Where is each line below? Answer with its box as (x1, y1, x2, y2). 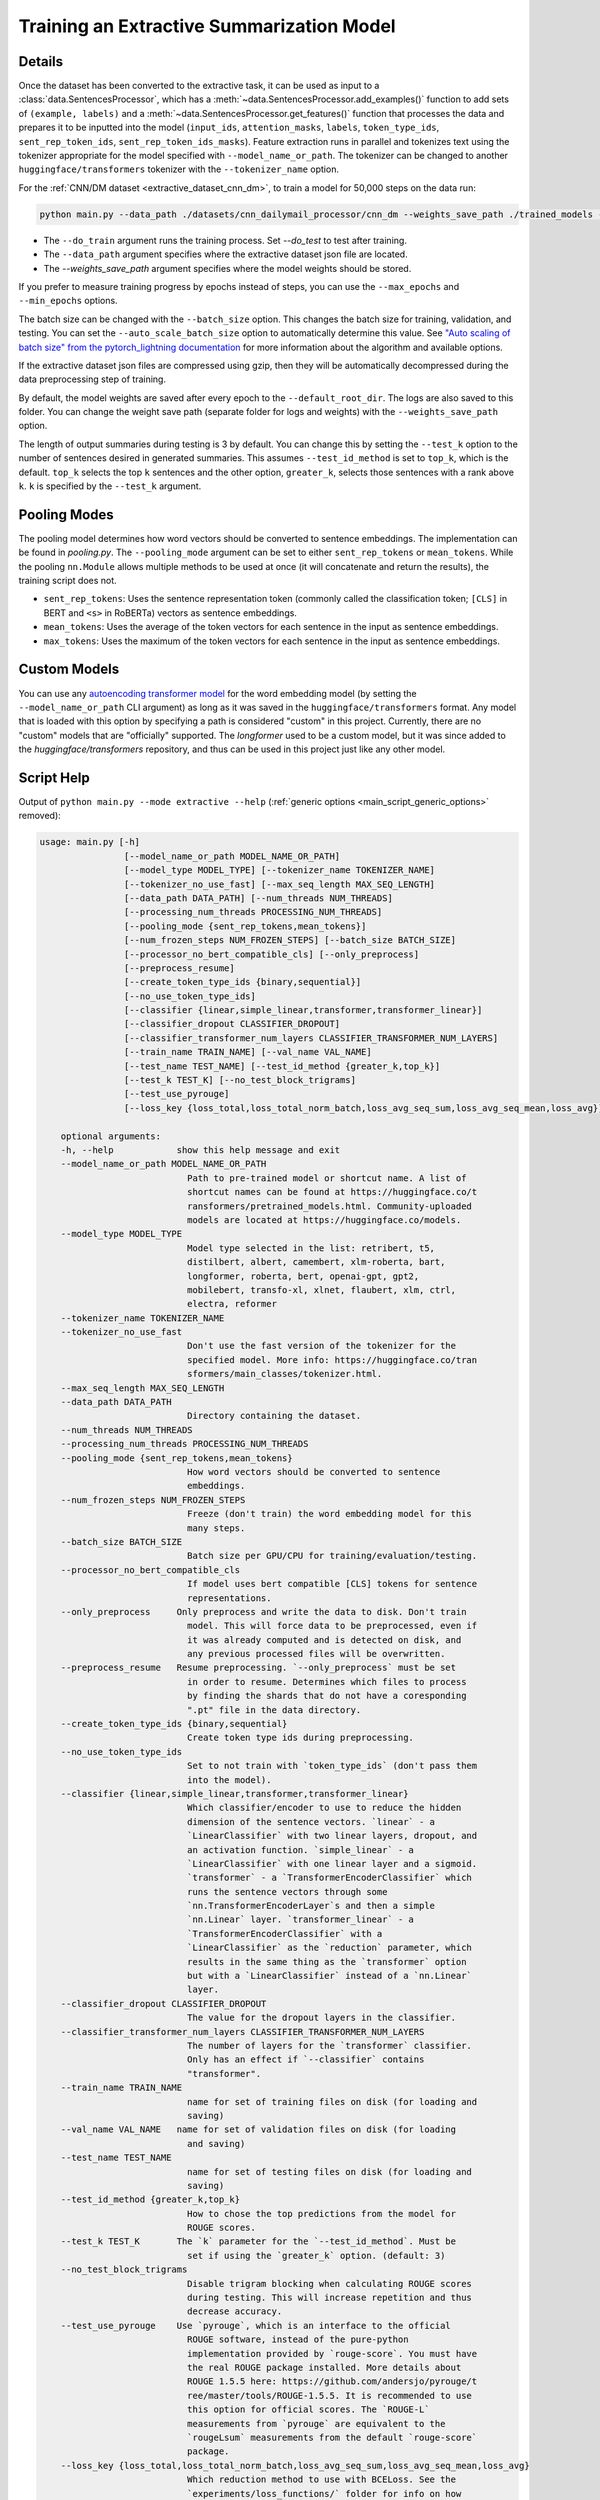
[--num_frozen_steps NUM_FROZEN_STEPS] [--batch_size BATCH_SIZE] (123, 935, 457, 946)
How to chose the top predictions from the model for (186, 2208, 457, 2219)
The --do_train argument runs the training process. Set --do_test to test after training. (43, 234, 407, 246)
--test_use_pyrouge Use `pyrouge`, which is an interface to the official (60, 2320, 452, 2331)
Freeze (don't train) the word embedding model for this (186, 1508, 472, 1520)
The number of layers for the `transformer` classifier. (186, 2040, 472, 2051)
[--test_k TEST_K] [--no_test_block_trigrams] (123, 1075, 357, 1086)
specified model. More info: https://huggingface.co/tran (186, 1354, 478, 1365)
